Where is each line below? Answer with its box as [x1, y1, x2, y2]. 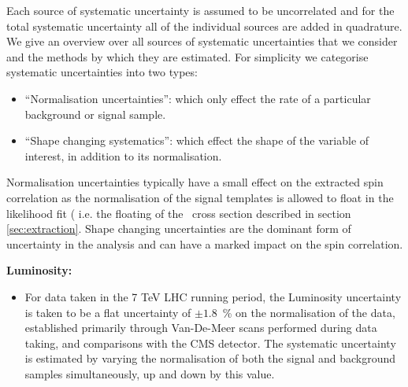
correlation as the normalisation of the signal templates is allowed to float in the [6, 189, 394, 205]
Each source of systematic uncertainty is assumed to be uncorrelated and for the [6, 2, 395, 18]
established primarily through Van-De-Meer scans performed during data [24, 319, 377, 336]
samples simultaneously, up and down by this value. [24, 365, 275, 381]
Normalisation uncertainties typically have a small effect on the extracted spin [6, 174, 384, 190]
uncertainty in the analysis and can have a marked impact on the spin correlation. [6, 235, 403, 252]
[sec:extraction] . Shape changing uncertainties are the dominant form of [6, 220, 351, 237]
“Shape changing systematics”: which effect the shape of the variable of [24, 132, 369, 149]
